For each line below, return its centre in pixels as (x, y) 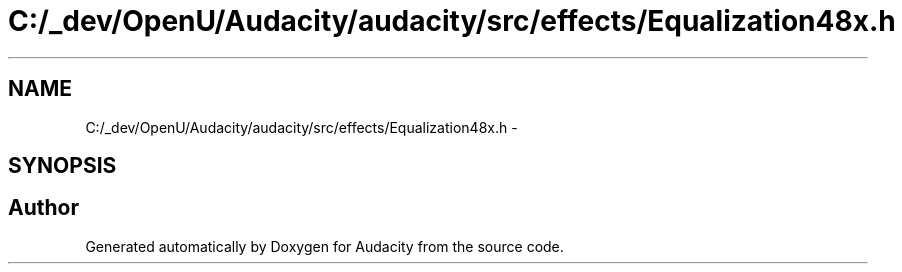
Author (43, 208)
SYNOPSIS (62, 166)
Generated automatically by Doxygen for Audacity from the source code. (324, 246)
